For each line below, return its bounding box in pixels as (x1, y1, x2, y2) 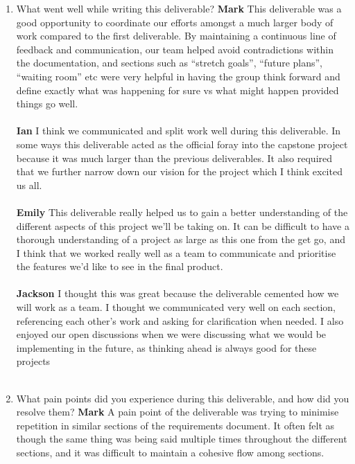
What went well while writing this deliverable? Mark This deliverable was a (16, 1, 342, 15)
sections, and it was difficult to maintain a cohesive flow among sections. (16, 445, 324, 459)
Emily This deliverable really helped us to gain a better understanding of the (16, 204, 348, 219)
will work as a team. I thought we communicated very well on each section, (16, 300, 336, 314)
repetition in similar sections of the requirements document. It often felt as (16, 418, 335, 432)
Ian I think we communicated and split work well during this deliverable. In (16, 123, 341, 138)
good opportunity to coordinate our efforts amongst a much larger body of (16, 15, 334, 29)
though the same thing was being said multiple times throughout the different (16, 431, 347, 446)
